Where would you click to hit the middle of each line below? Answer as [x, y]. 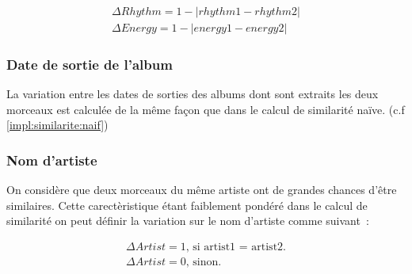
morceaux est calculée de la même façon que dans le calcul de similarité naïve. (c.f [206, 109]
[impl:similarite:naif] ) [57, 125]
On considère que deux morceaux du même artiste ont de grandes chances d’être [202, 190]
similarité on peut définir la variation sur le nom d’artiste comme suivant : [188, 221]
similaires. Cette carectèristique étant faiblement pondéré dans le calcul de [187, 205]
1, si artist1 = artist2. [233, 247]
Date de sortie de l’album [90, 64]
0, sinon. [201, 263]
